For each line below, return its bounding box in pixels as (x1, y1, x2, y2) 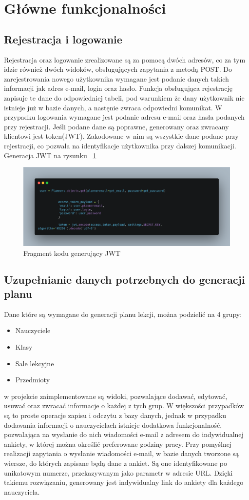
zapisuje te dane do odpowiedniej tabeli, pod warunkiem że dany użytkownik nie (4, 92, 245, 103)
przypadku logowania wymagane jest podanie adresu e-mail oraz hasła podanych (4, 112, 245, 122)
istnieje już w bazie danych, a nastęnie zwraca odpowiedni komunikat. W (4, 102, 222, 112)
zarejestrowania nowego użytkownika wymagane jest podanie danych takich (4, 73, 229, 83)
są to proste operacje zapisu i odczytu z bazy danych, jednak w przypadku (4, 410, 227, 420)
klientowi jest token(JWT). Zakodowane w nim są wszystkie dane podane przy (4, 131, 239, 141)
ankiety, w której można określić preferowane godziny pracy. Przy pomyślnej (4, 438, 232, 449)
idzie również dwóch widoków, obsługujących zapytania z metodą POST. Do (4, 64, 232, 74)
